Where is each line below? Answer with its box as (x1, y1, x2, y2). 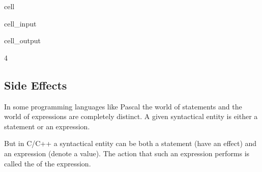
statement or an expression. (4, 121, 90, 131)
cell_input (4, 18, 37, 28)
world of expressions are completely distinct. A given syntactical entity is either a (4, 111, 258, 122)
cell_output (4, 35, 41, 46)
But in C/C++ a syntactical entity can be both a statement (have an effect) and (4, 138, 257, 149)
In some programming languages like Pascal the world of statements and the (4, 101, 242, 111)
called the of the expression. (4, 158, 91, 168)
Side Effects (4, 77, 67, 93)
